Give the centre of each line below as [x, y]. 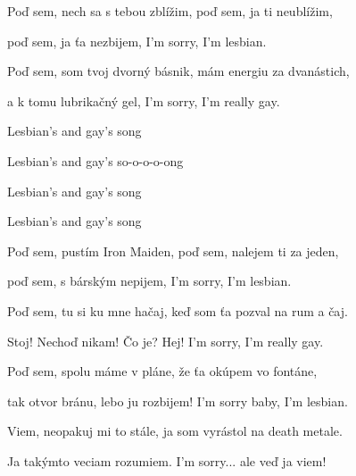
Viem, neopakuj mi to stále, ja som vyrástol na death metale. [175, 431]
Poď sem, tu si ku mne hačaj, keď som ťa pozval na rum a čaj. [178, 310]
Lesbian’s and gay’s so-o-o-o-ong [95, 160]
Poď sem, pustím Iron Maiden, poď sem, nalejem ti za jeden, [173, 251]
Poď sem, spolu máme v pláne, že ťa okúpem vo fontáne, [162, 371]
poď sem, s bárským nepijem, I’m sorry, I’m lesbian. [149, 281]
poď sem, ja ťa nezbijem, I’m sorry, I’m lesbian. [137, 41]
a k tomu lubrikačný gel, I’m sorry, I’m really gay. [144, 100]
